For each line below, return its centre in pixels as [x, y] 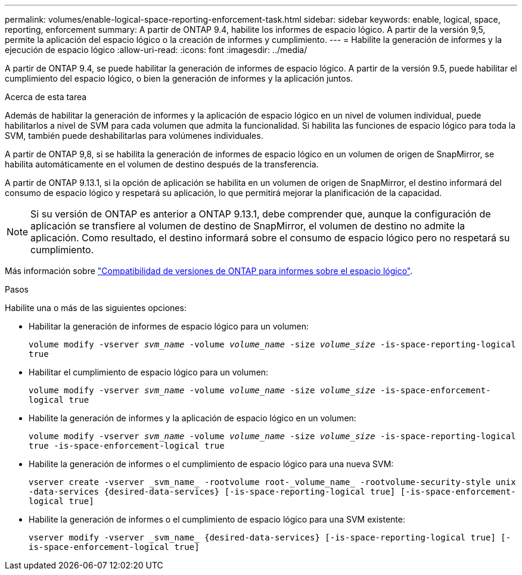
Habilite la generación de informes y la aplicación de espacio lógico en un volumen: [192, 418]
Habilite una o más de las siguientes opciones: [96, 308]
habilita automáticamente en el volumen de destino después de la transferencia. [162, 164]
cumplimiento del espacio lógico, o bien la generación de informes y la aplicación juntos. [179, 78]
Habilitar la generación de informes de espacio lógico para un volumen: [169, 326]
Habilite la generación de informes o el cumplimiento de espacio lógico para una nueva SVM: [211, 464]
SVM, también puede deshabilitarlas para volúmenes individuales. [134, 136]
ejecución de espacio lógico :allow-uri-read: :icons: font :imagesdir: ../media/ [156, 50]
